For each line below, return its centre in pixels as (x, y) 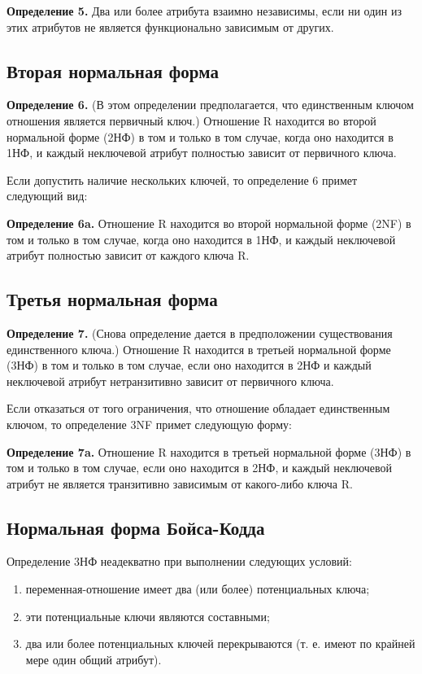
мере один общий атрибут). (94, 659)
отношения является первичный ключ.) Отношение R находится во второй (191, 120)
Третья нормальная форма (112, 299)
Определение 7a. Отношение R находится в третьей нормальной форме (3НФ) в (209, 451)
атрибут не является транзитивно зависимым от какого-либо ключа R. (180, 483)
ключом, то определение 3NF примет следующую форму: (149, 424)
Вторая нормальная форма (113, 70)
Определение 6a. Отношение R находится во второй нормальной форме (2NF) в (209, 223)
